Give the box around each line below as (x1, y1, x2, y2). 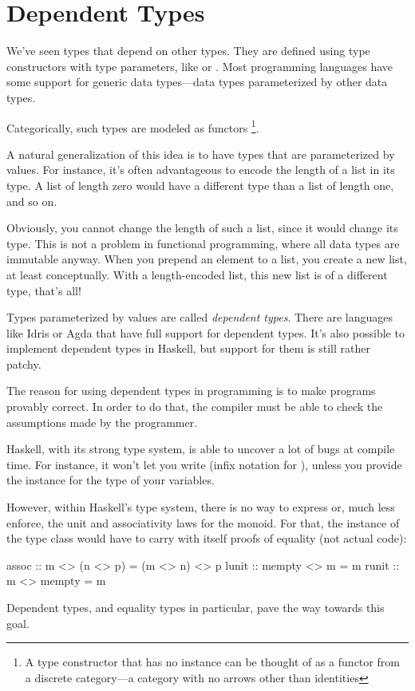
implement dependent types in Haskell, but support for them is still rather (6, 340, 370, 357)
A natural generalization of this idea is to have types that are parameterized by (6, 145, 395, 162)
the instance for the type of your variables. (6, 472, 215, 488)
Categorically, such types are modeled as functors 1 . (6, 116, 259, 136)
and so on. (6, 192, 57, 209)
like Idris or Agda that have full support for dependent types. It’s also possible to (6, 324, 405, 341)
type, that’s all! (6, 282, 81, 298)
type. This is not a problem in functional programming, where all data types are (6, 235, 400, 251)
